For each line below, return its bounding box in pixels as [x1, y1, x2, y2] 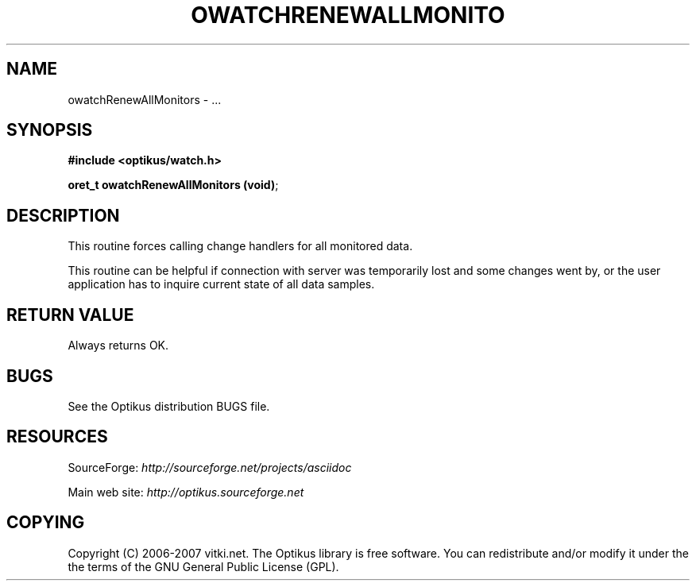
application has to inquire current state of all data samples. [68, 277, 375, 292]
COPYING [6, 512, 85, 533]
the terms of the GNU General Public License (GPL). [68, 559, 339, 573]
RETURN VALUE [6, 304, 134, 325]
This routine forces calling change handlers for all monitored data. [68, 239, 413, 253]
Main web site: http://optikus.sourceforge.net [68, 485, 304, 499]
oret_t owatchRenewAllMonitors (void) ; [68, 178, 279, 192]
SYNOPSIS [6, 120, 93, 141]
